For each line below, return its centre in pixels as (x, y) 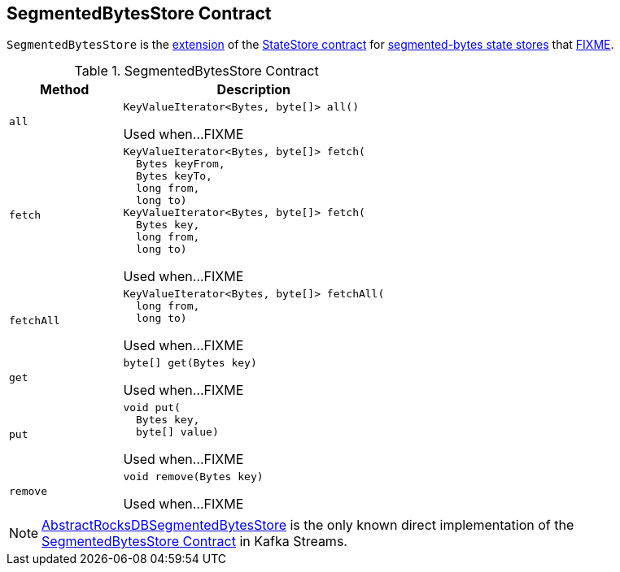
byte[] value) (177, 432)
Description (254, 90)
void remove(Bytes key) (193, 477)
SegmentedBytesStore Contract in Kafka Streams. (194, 542)
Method (65, 90)
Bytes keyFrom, (181, 164)
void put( (152, 408)
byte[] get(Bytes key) (190, 363)
